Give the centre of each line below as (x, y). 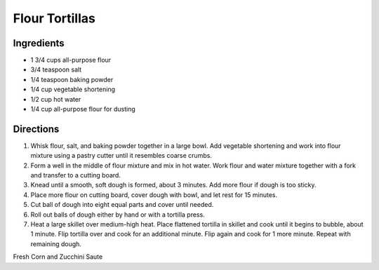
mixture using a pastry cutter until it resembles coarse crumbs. (121, 156)
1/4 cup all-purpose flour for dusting (83, 109)
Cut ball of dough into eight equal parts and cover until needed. (122, 205)
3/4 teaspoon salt (56, 69)
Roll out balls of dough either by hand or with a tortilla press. (118, 215)
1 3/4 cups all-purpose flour (71, 60)
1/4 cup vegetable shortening (73, 89)
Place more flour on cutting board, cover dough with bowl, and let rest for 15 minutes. (154, 195)
